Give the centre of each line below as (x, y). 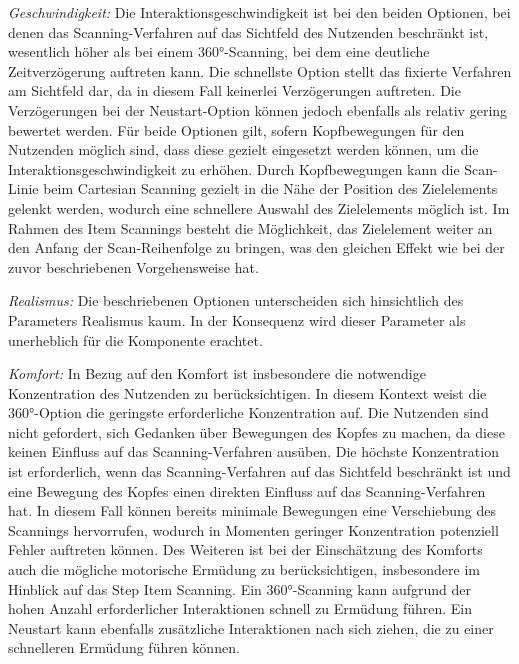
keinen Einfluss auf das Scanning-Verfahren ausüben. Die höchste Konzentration (253, 451)
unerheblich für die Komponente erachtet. (135, 339)
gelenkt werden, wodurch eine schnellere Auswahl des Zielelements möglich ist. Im (259, 207)
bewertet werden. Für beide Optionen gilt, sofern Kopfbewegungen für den (236, 129)
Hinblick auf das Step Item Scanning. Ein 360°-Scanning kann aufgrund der (240, 588)
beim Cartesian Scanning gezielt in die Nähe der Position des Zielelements (270, 188)
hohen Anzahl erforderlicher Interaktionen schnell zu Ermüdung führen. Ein (240, 608)
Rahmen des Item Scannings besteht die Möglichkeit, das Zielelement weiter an (250, 227)
